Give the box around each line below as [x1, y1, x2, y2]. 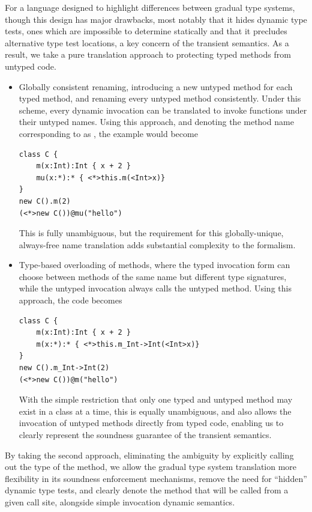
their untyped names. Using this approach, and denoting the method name [19, 115, 294, 128]
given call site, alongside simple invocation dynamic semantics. [5, 495, 235, 508]
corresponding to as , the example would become [19, 127, 198, 139]
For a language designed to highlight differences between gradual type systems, [5, 1, 295, 13]
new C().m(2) [19, 197, 71, 206]
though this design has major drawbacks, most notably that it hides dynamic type [5, 13, 307, 25]
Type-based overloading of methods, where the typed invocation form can [19, 258, 290, 271]
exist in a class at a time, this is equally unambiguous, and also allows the [19, 404, 292, 417]
